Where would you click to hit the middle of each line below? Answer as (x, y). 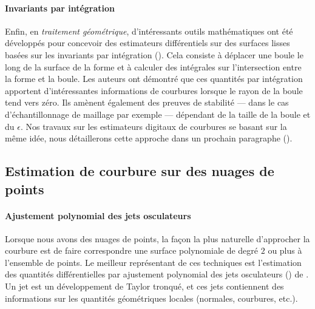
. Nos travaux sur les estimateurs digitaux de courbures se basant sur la (154, 126)
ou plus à (285, 250)
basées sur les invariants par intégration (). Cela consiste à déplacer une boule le (154, 54)
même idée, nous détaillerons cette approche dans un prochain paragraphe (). (149, 138)
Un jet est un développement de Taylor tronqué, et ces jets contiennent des (144, 286)
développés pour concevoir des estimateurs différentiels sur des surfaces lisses (147, 43)
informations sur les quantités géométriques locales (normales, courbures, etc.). (151, 298)
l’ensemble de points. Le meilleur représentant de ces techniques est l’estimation (153, 262)
